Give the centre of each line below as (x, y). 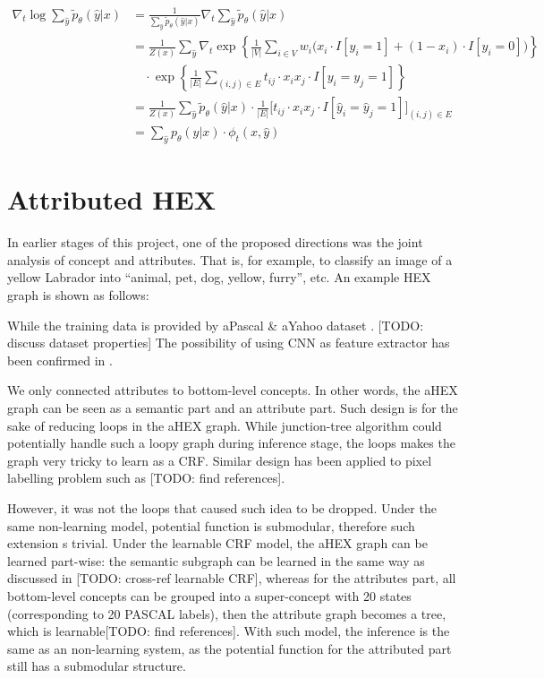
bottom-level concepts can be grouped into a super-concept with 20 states (209, 595)
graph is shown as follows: (78, 295)
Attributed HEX (112, 199)
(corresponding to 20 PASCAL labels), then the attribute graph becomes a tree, (227, 613)
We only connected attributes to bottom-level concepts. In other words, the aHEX (233, 390)
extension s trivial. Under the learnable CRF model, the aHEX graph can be (217, 543)
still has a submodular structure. (97, 666)
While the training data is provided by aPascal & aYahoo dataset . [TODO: (216, 325)
